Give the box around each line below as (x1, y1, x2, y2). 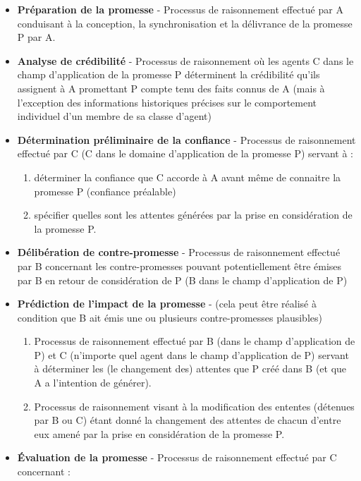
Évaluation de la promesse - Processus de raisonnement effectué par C (17, 450, 337, 465)
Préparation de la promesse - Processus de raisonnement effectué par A (17, 2, 343, 16)
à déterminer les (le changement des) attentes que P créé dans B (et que (34, 361, 347, 376)
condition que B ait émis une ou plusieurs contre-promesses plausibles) (17, 310, 322, 324)
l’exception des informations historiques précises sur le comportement (17, 95, 317, 109)
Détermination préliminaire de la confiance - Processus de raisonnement (17, 132, 356, 147)
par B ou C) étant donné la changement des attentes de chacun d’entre (34, 413, 341, 427)
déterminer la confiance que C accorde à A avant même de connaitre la (34, 169, 341, 184)
